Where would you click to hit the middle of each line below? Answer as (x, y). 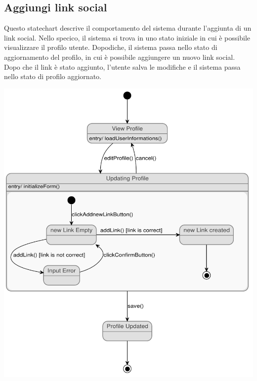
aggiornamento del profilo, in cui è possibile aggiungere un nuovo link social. (120, 57)
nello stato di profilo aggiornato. (53, 76)
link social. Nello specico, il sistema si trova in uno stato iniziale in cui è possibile (127, 37)
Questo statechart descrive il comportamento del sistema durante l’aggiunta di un (128, 28)
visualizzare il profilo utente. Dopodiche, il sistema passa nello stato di (111, 47)
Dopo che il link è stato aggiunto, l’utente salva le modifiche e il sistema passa (122, 66)
